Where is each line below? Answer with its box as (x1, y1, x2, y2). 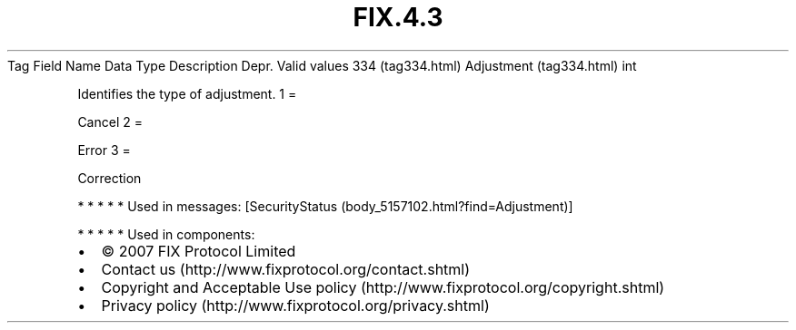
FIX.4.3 (353, 2, 443, 33)
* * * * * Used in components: (77, 226, 255, 242)
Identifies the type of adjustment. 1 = (77, 85, 297, 102)
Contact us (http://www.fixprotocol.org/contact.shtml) (101, 259, 471, 278)
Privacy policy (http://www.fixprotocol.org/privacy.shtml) (101, 296, 490, 315)
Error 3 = (77, 141, 131, 158)
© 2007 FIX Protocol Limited (101, 241, 296, 260)
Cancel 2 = (77, 113, 143, 130)
